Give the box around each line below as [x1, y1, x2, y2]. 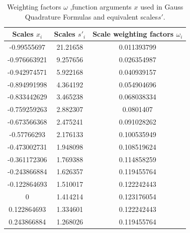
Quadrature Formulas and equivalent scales [25, 11, 158, 22]
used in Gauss [140, 2, 183, 12]
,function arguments [70, 2, 132, 12]
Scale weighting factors [92, 29, 174, 39]
